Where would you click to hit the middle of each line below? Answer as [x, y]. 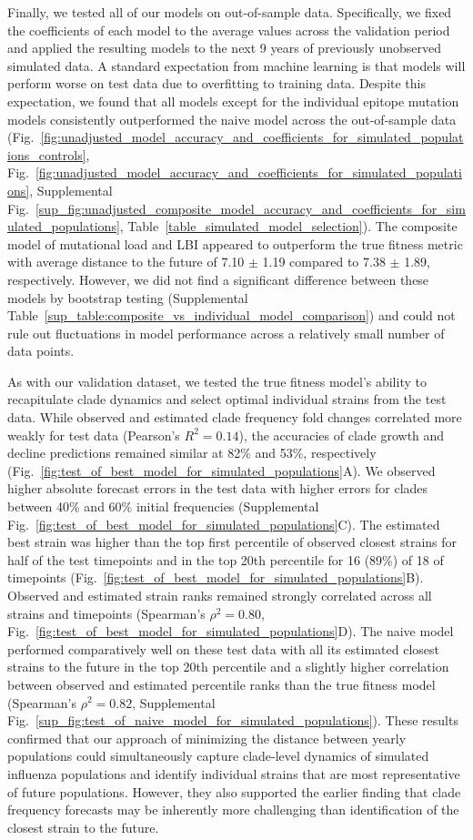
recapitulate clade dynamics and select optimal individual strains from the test [227, 399]
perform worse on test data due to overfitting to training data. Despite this [216, 83]
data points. [41, 351]
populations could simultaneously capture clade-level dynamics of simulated [218, 756]
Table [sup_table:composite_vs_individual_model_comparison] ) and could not [231, 315]
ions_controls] [47, 154]
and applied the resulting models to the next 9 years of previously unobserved [224, 48]
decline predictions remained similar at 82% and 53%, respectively [192, 453]
